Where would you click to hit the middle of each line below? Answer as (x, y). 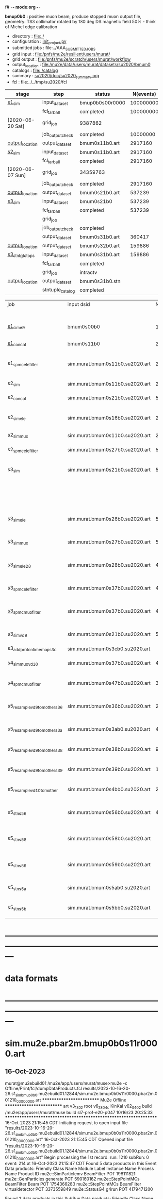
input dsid (79, 304)
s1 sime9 (16, 327)
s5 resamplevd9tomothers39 (35, 769)
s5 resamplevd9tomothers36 (35, 706)
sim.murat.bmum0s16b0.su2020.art (109, 418)
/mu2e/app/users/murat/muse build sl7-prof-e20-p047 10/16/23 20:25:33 (79, 1113)
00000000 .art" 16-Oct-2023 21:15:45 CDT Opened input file (75, 1140)
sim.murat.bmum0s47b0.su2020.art (109, 683)
